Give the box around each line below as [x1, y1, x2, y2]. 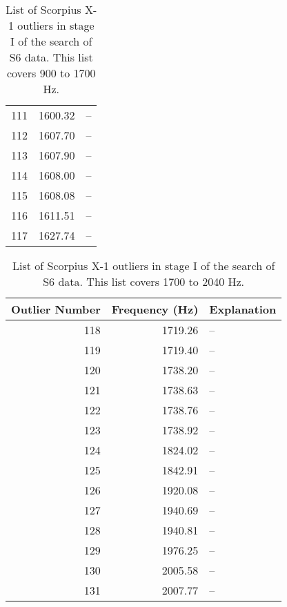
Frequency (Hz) [111, 301, 199, 317]
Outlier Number [11, 301, 101, 317]
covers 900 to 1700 [6, 65, 96, 81]
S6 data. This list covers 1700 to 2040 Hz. [43, 273, 245, 289]
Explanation [209, 301, 277, 317]
